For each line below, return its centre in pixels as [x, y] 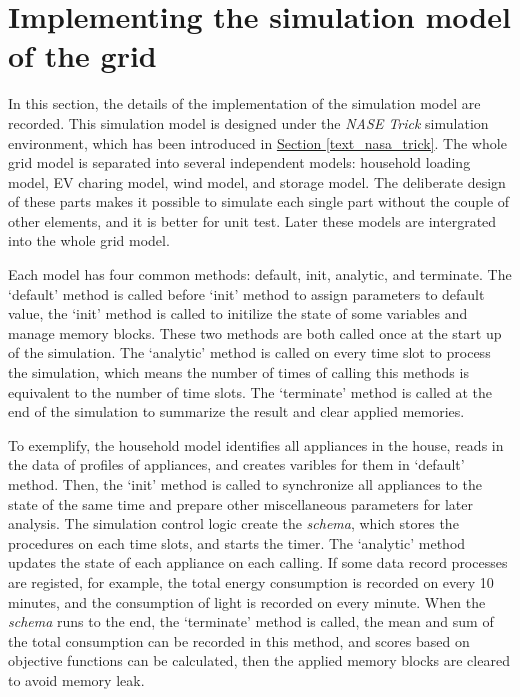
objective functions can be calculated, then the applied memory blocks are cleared [259, 660]
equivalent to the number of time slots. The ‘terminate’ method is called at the [250, 391]
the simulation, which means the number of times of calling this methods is [238, 372]
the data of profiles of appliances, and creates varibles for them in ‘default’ [236, 464]
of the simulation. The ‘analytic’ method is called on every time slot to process [249, 352]
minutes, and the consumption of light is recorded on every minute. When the [247, 601]
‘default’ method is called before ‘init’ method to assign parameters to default [246, 293]
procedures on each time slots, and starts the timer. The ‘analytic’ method [237, 542]
